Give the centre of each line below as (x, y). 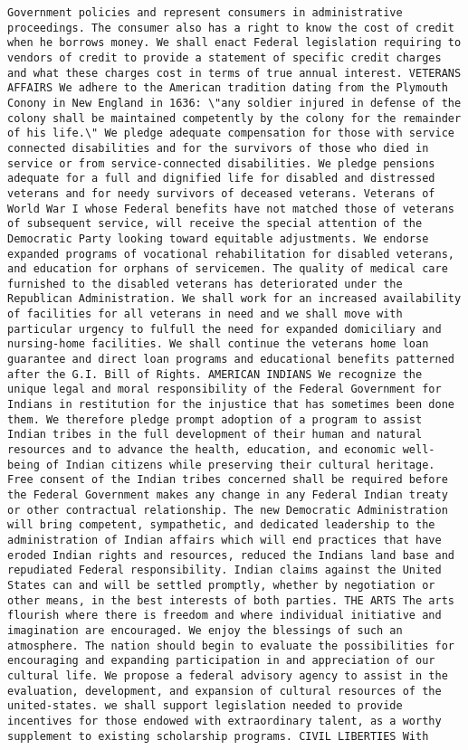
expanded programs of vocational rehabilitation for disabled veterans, (231, 254)
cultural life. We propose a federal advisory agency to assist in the (228, 675)
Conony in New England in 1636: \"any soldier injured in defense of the (234, 103)
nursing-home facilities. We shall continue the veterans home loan (218, 344)
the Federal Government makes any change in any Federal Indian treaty (228, 495)
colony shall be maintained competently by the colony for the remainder (234, 118)
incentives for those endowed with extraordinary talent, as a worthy (224, 721)
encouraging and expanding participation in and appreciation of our (221, 661)
